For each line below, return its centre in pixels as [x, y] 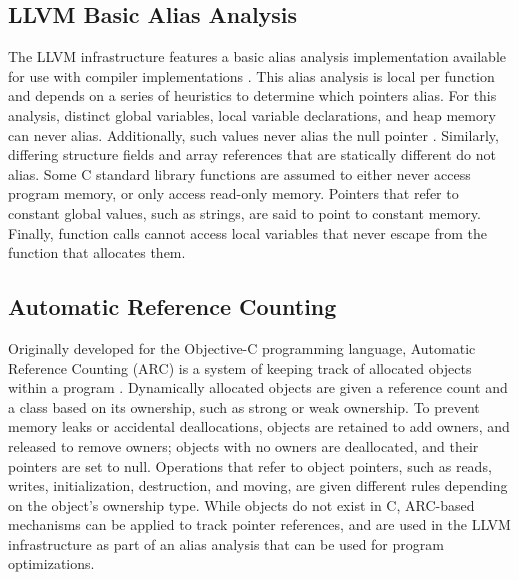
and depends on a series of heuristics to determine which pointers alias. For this [252, 95]
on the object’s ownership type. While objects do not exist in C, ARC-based [241, 504]
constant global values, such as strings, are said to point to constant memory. [244, 212]
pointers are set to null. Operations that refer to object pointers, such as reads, [250, 465]
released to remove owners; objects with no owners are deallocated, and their [243, 445]
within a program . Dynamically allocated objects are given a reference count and [258, 387]
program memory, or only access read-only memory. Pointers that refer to [233, 193]
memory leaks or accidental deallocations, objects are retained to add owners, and [259, 426]
